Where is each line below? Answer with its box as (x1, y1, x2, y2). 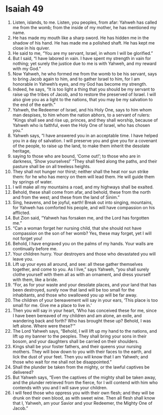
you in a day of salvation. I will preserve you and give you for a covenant (12, 138, 157, 143)
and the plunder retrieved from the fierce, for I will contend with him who (12, 379, 158, 385)
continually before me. (12, 246, 58, 251)
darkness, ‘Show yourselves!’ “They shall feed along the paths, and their (12, 158, 157, 164)
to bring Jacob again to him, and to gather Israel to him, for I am (12, 76, 140, 82)
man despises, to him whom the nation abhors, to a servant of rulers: (12, 112, 150, 118)
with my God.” (12, 65, 41, 71)
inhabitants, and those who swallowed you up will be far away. (12, 292, 138, 298)
